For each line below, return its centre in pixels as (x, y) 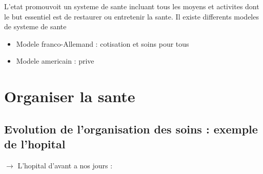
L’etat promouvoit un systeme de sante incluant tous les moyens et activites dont (132, 6)
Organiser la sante (70, 96)
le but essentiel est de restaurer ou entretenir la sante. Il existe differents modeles (131, 16)
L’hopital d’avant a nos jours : (65, 165)
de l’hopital (35, 144)
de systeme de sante (35, 26)
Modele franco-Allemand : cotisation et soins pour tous (103, 43)
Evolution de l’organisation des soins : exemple (131, 129)
